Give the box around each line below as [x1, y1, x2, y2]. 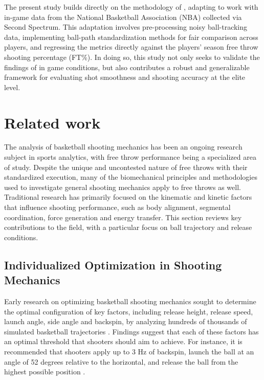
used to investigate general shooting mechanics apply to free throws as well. [4, 181, 241, 192]
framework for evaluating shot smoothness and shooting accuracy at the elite [4, 72, 246, 82]
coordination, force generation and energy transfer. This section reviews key [4, 212, 242, 222]
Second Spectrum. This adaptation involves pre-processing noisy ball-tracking [4, 22, 248, 32]
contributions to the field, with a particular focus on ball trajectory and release [4, 222, 252, 233]
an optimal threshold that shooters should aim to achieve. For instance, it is [4, 336, 243, 347]
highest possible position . [4, 366, 85, 377]
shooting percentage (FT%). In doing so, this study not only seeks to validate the [4, 51, 260, 62]
